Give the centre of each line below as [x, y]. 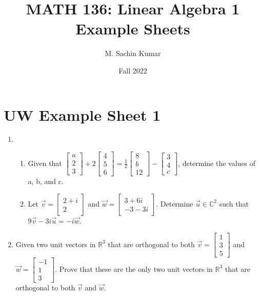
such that [234, 203]
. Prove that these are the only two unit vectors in [134, 269]
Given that [45, 163]
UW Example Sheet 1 [82, 114]
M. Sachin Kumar [133, 53]
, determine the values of [217, 163]
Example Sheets [133, 29]
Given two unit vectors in [56, 244]
